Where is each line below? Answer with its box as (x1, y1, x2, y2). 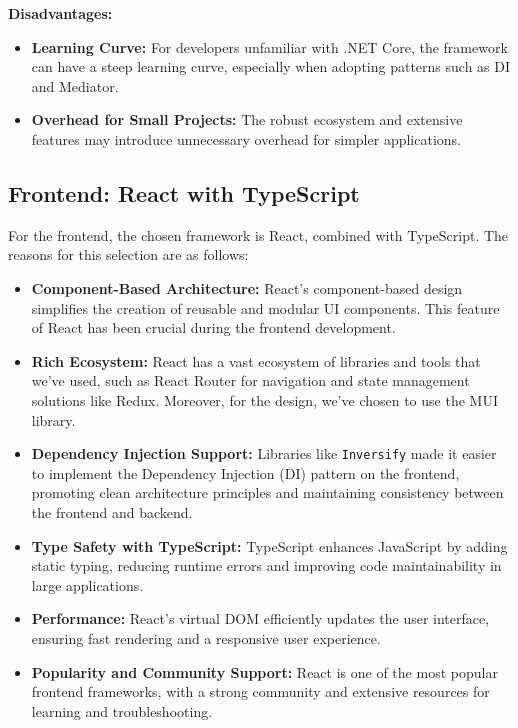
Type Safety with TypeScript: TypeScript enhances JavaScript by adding (31, 535, 508, 556)
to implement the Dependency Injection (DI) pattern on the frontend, (31, 462, 460, 483)
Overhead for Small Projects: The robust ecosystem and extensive (31, 109, 463, 130)
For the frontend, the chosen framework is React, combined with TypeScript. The (8, 224, 509, 245)
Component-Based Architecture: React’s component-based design (31, 277, 463, 298)
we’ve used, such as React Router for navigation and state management (31, 370, 470, 391)
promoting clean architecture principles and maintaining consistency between (31, 482, 504, 503)
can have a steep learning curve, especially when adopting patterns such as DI (31, 56, 511, 77)
